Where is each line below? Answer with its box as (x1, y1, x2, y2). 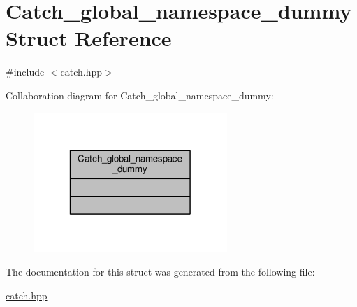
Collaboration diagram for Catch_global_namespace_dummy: (6, 87, 274, 102)
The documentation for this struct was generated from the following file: (6, 264, 315, 279)
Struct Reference (6, 24, 172, 52)
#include (6, 64, 45, 79)
